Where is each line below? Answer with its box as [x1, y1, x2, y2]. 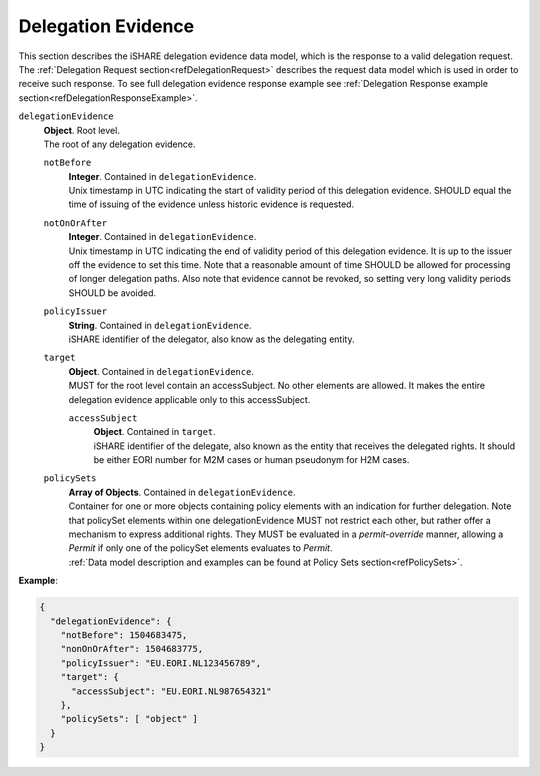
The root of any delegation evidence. [43, 138, 196, 150]
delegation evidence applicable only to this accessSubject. [68, 393, 311, 405]
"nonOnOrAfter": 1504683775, [60, 643, 204, 655]
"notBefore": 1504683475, [60, 629, 188, 640]
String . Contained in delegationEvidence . [68, 319, 252, 331]
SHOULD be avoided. [68, 286, 157, 299]
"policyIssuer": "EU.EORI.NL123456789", [60, 657, 262, 669]
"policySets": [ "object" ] [60, 713, 199, 725]
